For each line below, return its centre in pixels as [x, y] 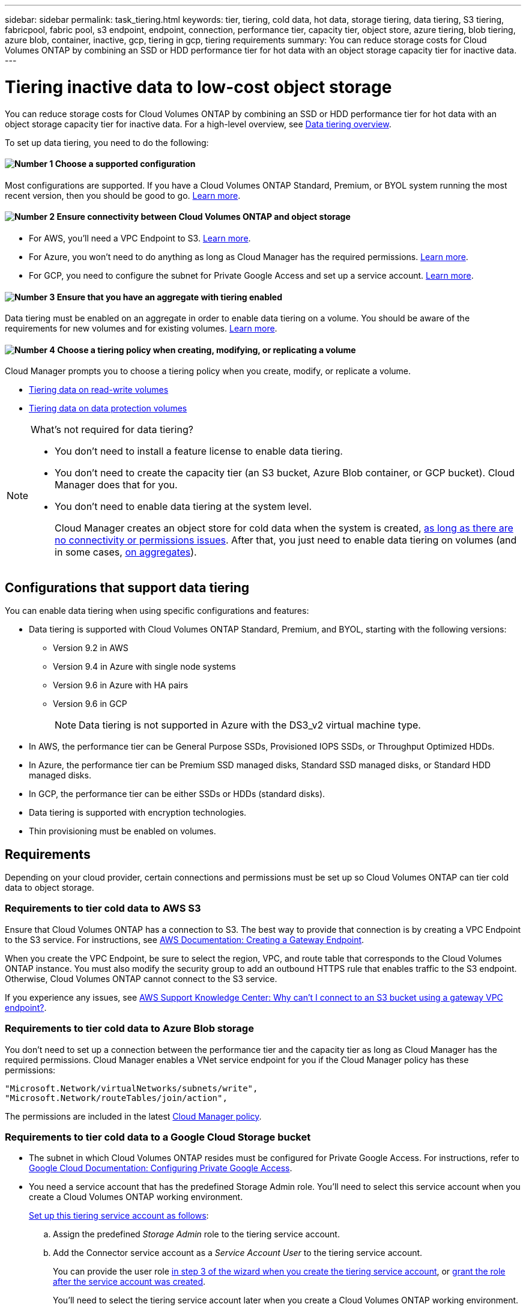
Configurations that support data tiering [127, 587]
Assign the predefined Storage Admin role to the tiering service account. [196, 1234]
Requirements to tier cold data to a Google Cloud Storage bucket [158, 1137]
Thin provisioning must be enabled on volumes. [122, 831]
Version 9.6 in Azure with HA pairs [121, 685]
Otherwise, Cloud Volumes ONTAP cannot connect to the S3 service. [141, 978]
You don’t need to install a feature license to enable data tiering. [199, 451]
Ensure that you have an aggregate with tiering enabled [169, 297]
